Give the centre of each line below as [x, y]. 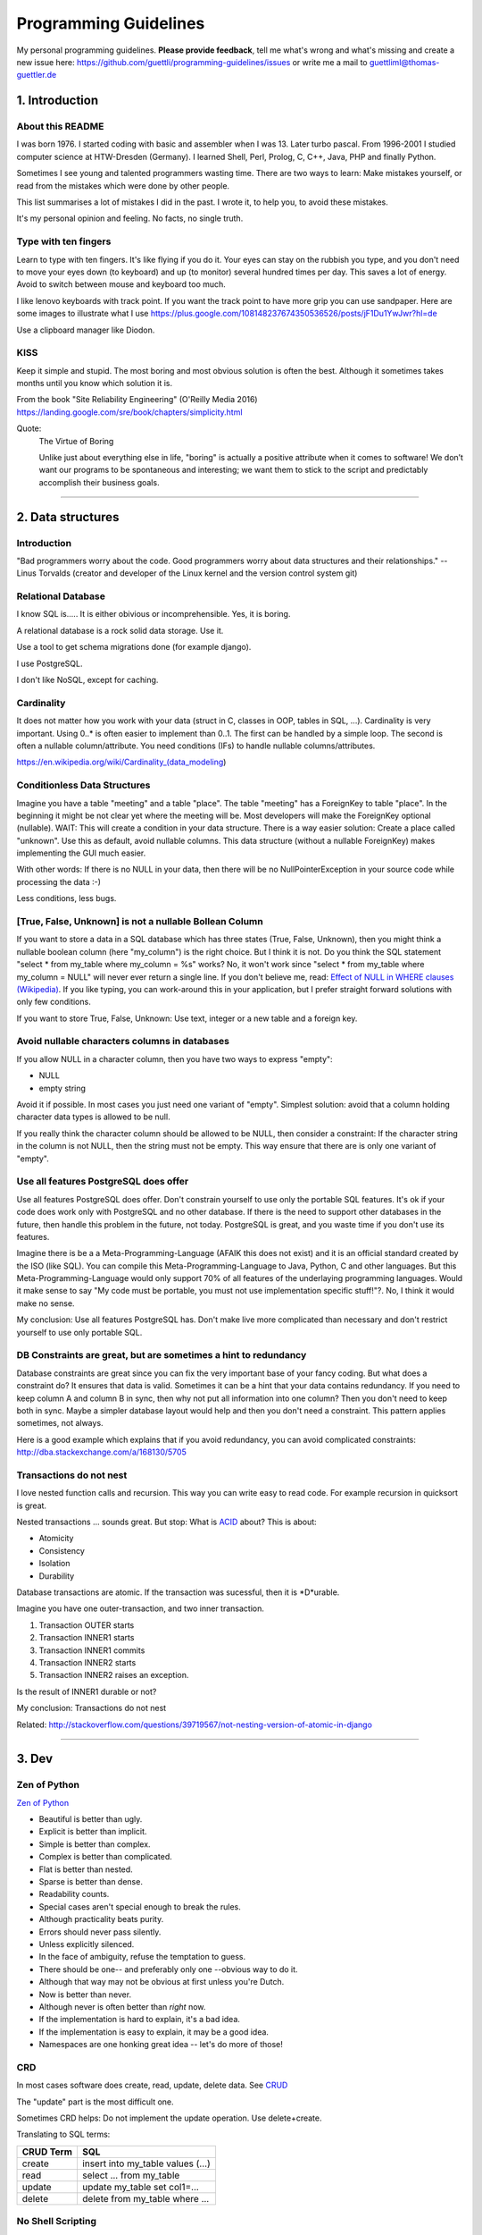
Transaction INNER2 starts [87, 1662]
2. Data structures [68, 517]
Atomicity [56, 1539]
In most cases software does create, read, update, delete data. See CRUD [152, 2085]
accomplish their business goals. [99, 482]
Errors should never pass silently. [100, 1932]
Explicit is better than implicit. [93, 1832]
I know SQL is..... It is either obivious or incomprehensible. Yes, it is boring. [154, 614]
